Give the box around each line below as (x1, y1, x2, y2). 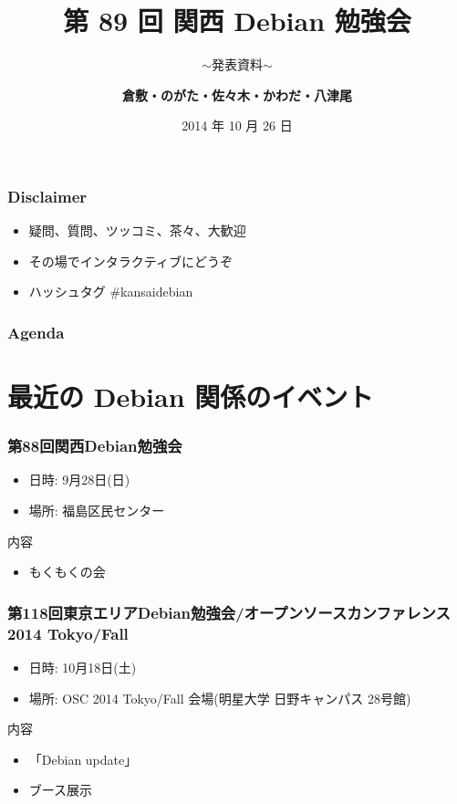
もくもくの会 (28, 562, 106, 581)
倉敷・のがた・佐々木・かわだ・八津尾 (122, 85, 352, 104)
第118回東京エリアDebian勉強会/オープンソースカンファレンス (7, 600, 451, 623)
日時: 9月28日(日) (28, 470, 130, 489)
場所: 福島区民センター (28, 501, 165, 520)
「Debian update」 (28, 749, 138, 768)
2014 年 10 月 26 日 (182, 116, 293, 135)
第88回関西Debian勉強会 (7, 434, 182, 457)
